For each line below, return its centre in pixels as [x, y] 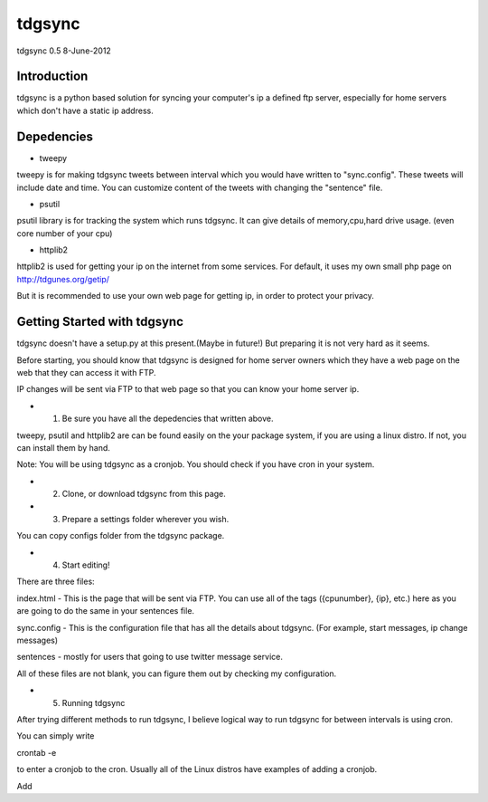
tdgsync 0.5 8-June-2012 [64, 51]
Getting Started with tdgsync [100, 322]
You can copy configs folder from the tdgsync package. [121, 536]
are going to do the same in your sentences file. [105, 611]
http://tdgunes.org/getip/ [63, 279]
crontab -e [37, 752]
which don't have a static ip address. [85, 110]
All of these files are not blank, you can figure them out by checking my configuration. [177, 673]
